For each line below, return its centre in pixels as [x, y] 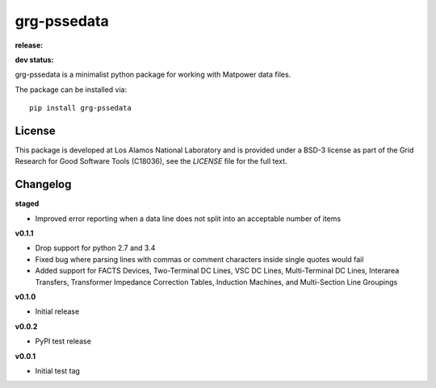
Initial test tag [58, 371]
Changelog [43, 184]
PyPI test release [63, 341]
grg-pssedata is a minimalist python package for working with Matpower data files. [153, 75]
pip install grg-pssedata [81, 108]
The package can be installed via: [71, 90]
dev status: [34, 60]
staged [27, 204]
